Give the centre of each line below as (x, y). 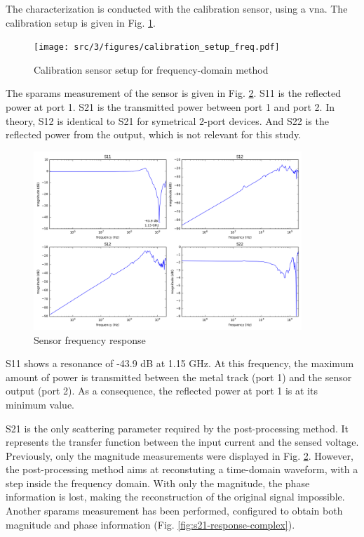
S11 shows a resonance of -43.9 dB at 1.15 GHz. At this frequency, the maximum (180, 363)
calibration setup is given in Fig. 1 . (81, 22)
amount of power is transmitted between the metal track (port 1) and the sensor (179, 377)
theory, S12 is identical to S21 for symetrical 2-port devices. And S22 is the (167, 120)
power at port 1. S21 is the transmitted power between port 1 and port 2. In (170, 107)
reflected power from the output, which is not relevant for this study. (154, 134)
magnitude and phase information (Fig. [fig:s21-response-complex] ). (150, 524)
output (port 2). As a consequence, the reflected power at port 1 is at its (162, 391)
